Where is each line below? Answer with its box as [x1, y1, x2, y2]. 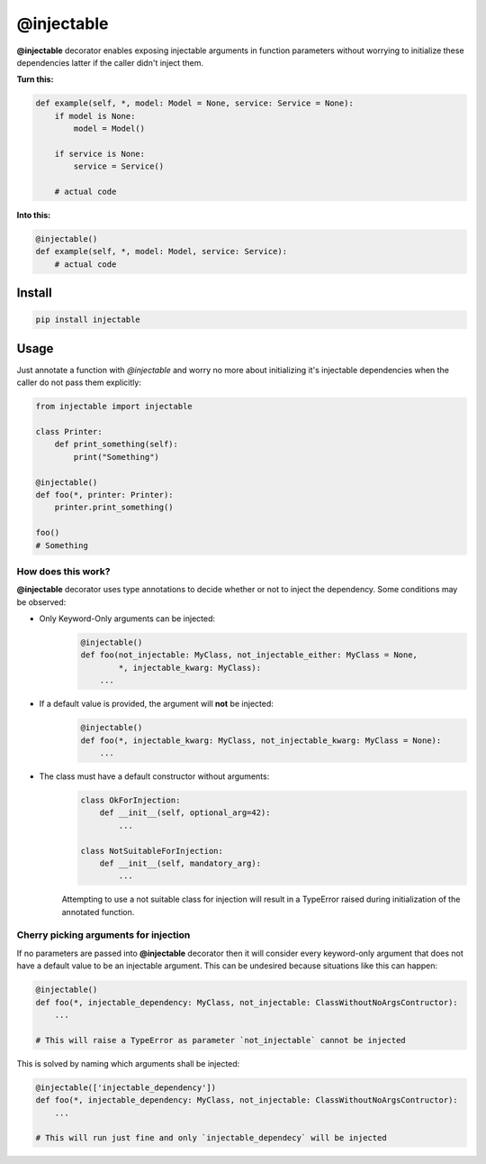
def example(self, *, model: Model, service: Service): [35, 246, 288, 257]
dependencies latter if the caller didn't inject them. [16, 57, 204, 68]
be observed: [16, 596, 67, 608]
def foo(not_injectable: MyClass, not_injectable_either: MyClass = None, [80, 650, 418, 660]
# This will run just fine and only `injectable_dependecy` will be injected [35, 1132, 387, 1143]
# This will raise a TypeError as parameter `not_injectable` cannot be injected [35, 1035, 407, 1045]
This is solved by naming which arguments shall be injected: [16, 1058, 240, 1068]
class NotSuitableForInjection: [80, 846, 224, 856]
